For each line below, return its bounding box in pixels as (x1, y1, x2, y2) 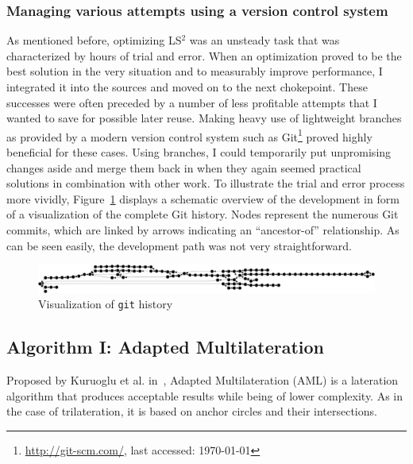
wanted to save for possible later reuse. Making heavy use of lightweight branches (6, 110, 402, 126)
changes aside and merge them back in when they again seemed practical (6, 159, 361, 176)
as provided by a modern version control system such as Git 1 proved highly (6, 126, 372, 145)
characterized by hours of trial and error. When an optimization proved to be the (6, 47, 402, 64)
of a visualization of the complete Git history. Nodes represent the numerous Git (6, 206, 399, 222)
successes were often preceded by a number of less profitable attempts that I (6, 94, 377, 110)
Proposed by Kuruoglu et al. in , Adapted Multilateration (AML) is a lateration (6, 372, 399, 389)
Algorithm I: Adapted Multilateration (6, 334, 324, 359)
